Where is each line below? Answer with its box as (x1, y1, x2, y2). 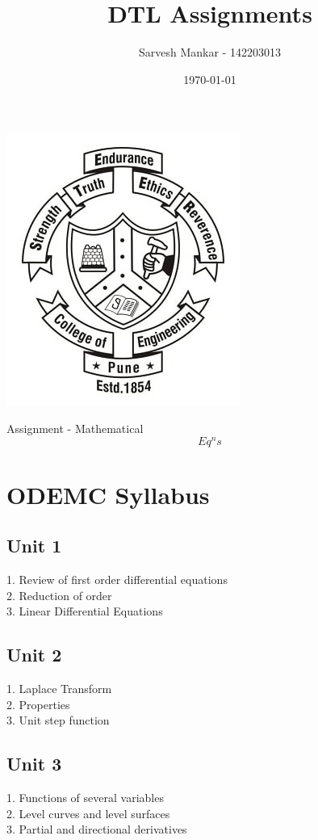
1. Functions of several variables (6, 789, 164, 806)
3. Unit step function (6, 712, 110, 729)
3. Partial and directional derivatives (6, 821, 187, 838)
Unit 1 (6, 533, 62, 558)
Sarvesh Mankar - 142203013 (139, 44, 281, 61)
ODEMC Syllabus (6, 477, 210, 510)
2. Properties (6, 695, 70, 712)
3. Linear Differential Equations (6, 603, 163, 619)
